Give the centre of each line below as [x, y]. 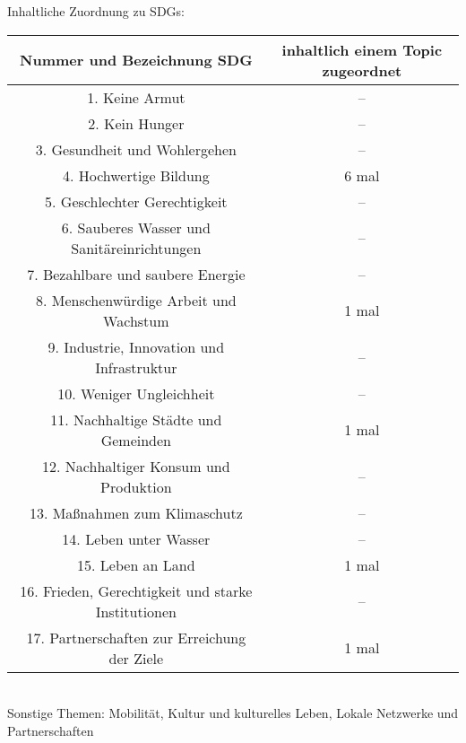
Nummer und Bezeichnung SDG [136, 60]
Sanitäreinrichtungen [136, 248]
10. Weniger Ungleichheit [136, 393]
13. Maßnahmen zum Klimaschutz [136, 512]
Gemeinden [136, 440]
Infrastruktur [136, 367]
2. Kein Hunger [136, 123]
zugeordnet [362, 70]
